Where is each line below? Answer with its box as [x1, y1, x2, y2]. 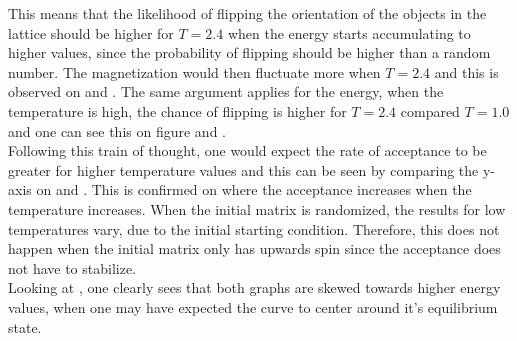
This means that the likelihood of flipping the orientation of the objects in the [8, 3, 487, 23]
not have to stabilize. [8, 257, 137, 278]
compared [400, 100, 460, 121]
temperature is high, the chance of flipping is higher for [8, 100, 347, 121]
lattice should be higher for [8, 22, 174, 43]
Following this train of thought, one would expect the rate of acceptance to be [8, 140, 487, 161]
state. [8, 316, 42, 337]
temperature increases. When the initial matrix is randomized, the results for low [8, 198, 506, 219]
